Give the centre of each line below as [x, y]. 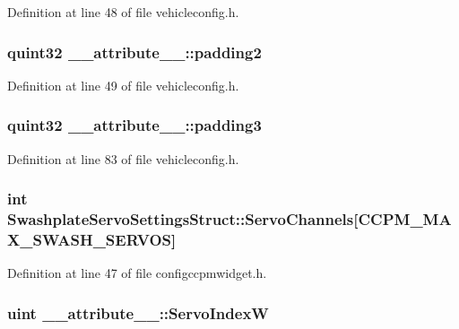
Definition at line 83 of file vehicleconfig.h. [123, 158]
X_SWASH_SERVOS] [92, 239]
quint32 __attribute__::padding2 [134, 52]
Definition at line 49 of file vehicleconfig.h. [123, 85]
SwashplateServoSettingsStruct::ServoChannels [181, 219]
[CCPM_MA [403, 219]
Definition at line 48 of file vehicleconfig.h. [123, 12]
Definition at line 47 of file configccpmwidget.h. [137, 273]
